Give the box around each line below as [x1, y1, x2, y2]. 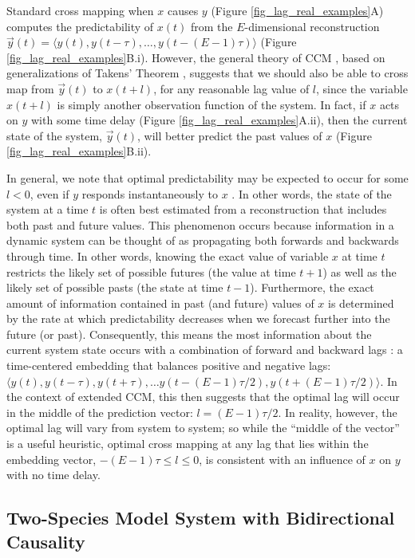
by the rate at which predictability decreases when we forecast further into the [6, 310, 390, 327]
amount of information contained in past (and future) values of [6, 294, 314, 311]
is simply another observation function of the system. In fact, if [57, 96, 366, 112]
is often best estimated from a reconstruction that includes [99, 201, 387, 218]
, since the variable [316, 80, 408, 96]
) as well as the [322, 263, 397, 280]
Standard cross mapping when [6, 2, 154, 18]
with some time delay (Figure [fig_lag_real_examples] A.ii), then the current [30, 112, 408, 128]
